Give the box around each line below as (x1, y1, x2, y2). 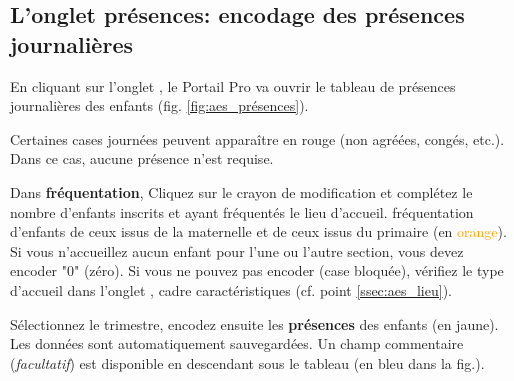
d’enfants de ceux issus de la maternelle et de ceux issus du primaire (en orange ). (10, 221, 507, 242)
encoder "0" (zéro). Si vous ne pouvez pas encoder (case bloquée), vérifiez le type (10, 260, 504, 281)
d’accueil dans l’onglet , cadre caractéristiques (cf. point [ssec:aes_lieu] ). (10, 279, 452, 300)
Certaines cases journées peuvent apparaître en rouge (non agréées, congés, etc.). (10, 128, 505, 149)
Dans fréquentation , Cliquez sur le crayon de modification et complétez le (10, 181, 473, 202)
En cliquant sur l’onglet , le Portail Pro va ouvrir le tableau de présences (10, 75, 456, 96)
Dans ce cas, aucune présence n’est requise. (10, 148, 274, 169)
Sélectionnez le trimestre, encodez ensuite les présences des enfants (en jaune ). (10, 313, 499, 334)
